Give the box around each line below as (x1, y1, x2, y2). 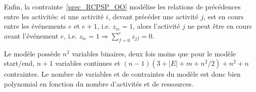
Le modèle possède (4, 48, 60, 58)
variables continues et (55, 58, 120, 68)
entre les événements (4, 21, 66, 31)
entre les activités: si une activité (4, 11, 104, 21)
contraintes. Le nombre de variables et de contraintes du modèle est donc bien (4, 69, 241, 79)
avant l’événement (4, 30, 58, 41)
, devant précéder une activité (108, 11, 199, 21)
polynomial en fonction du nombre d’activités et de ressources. (4, 78, 194, 89)
